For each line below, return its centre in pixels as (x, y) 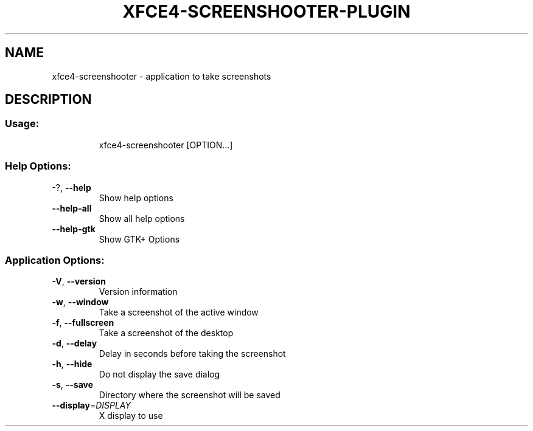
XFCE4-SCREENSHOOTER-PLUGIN (266, 12)
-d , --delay (75, 343)
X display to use (131, 416)
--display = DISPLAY (91, 405)
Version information (138, 292)
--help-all (72, 208)
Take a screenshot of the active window (179, 312)
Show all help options (142, 218)
